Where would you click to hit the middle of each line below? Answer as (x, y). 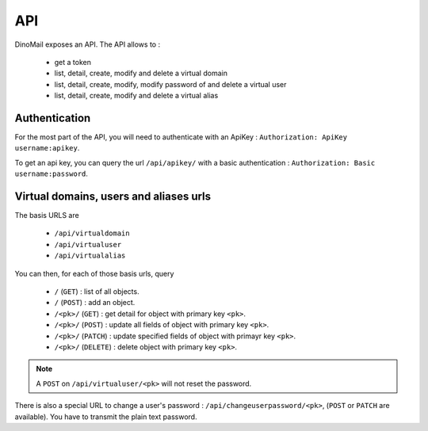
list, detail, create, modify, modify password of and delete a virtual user (170, 84)
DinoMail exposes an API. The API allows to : (88, 44)
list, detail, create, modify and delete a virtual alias (136, 96)
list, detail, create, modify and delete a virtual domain (141, 73)
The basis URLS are (47, 215)
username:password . (52, 174)
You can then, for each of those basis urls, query (94, 273)
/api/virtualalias (90, 256)
